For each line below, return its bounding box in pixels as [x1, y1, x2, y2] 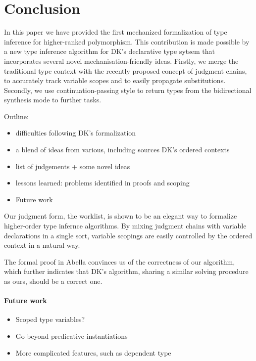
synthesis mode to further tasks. [4, 94, 102, 105]
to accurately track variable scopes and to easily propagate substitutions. [4, 75, 226, 86]
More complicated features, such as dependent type [15, 347, 171, 358]
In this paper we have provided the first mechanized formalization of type [4, 27, 227, 37]
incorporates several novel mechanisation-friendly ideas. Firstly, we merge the [4, 55, 239, 66]
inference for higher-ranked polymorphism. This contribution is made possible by [4, 36, 250, 46]
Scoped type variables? [15, 314, 85, 324]
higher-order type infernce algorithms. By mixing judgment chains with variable [4, 221, 247, 231]
